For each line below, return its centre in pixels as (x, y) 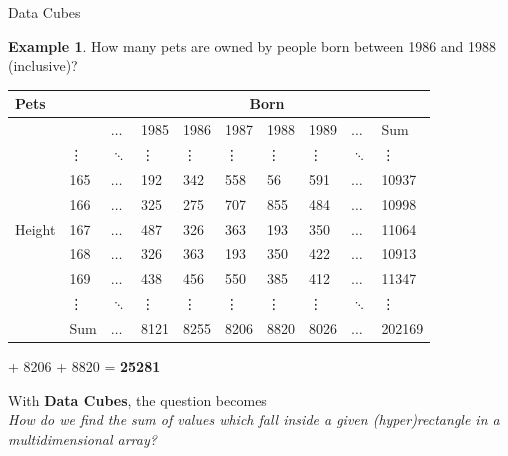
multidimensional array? (82, 438)
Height (35, 228)
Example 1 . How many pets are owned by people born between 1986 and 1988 (252, 45)
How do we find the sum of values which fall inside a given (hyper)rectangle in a (254, 419)
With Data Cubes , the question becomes (137, 399)
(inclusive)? (43, 65)
